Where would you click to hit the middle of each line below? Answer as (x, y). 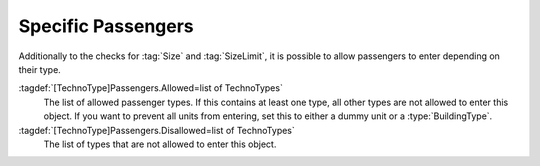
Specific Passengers (106, 26)
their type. (40, 69)
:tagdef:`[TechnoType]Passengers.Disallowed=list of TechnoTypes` (156, 130)
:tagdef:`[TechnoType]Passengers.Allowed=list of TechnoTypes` (151, 88)
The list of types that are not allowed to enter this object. (160, 144)
